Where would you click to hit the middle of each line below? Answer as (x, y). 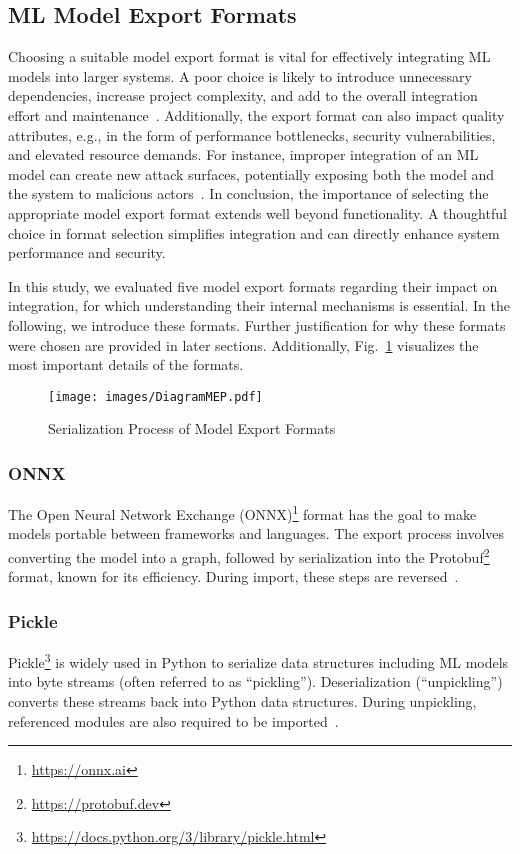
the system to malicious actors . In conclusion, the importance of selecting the (248, 193)
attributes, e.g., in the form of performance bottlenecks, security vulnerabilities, (252, 134)
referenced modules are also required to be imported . (173, 720)
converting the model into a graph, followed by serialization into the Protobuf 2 (249, 555)
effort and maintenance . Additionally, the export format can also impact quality (256, 114)
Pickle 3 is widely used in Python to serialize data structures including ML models (258, 660)
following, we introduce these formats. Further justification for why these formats (257, 324)
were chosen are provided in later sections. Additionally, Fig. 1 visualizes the (243, 344)
